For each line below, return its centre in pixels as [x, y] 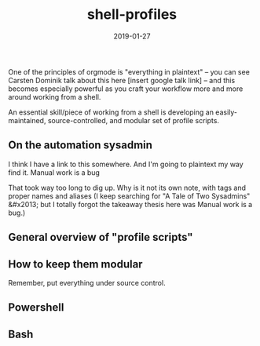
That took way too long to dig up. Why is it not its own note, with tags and [127, 188]
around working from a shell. [55, 97]
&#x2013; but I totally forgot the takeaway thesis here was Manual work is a [130, 204]
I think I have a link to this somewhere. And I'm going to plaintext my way [126, 164]
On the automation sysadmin [81, 146]
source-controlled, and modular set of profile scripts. [134, 120]
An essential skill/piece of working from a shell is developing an [111, 112]
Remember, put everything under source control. [87, 282]
